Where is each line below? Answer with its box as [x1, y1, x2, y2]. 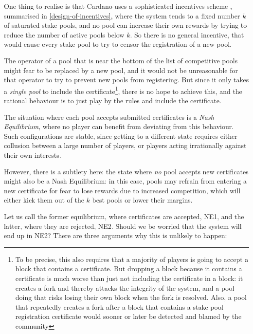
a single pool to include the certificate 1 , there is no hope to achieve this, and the [4, 84, 242, 96]
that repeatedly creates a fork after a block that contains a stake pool [15, 301, 223, 312]
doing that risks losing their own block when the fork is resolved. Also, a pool [15, 292, 247, 302]
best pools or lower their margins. [92, 195, 193, 205]
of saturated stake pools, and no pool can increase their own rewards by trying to [4, 20, 247, 30]
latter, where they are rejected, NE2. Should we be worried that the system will [4, 221, 242, 231]
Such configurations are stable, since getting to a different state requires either [4, 130, 237, 141]
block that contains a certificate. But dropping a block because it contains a [15, 263, 242, 274]
